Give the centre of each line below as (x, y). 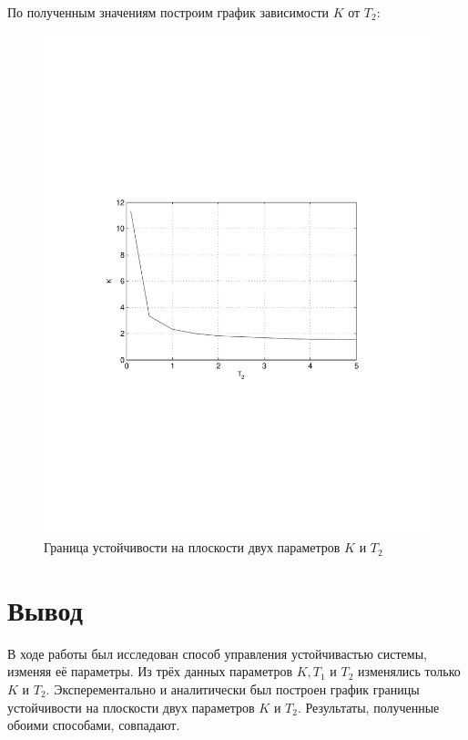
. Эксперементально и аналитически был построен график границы (233, 689)
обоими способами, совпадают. (94, 725)
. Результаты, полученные (368, 707)
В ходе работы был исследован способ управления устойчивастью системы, (217, 653)
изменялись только (409, 671)
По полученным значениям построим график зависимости (168, 12)
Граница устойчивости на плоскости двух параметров (192, 547)
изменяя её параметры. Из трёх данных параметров (150, 671)
